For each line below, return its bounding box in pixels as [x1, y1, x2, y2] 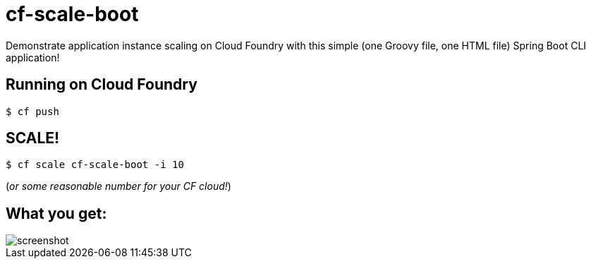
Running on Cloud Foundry [6, 76, 197, 94]
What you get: [6, 204, 107, 222]
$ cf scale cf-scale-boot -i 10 [6, 159, 184, 171]
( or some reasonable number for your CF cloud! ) [6, 180, 231, 193]
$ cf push [6, 105, 59, 117]
